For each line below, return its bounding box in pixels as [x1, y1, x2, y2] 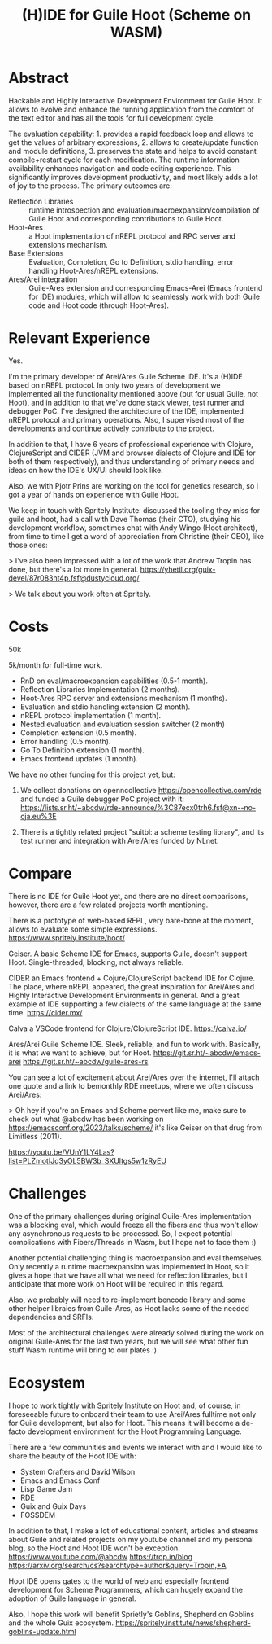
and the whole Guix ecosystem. [8, 1618, 114, 1628]
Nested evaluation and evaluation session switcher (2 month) [19, 719, 226, 729]
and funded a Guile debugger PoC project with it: [19, 794, 185, 804]
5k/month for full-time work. [8, 660, 103, 669]
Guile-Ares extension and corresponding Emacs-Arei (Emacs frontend [28, 283, 263, 292]
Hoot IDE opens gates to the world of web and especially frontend [8, 1576, 230, 1585]
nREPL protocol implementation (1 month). [19, 710, 162, 720]
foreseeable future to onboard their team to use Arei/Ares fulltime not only [8, 1409, 257, 1418]
